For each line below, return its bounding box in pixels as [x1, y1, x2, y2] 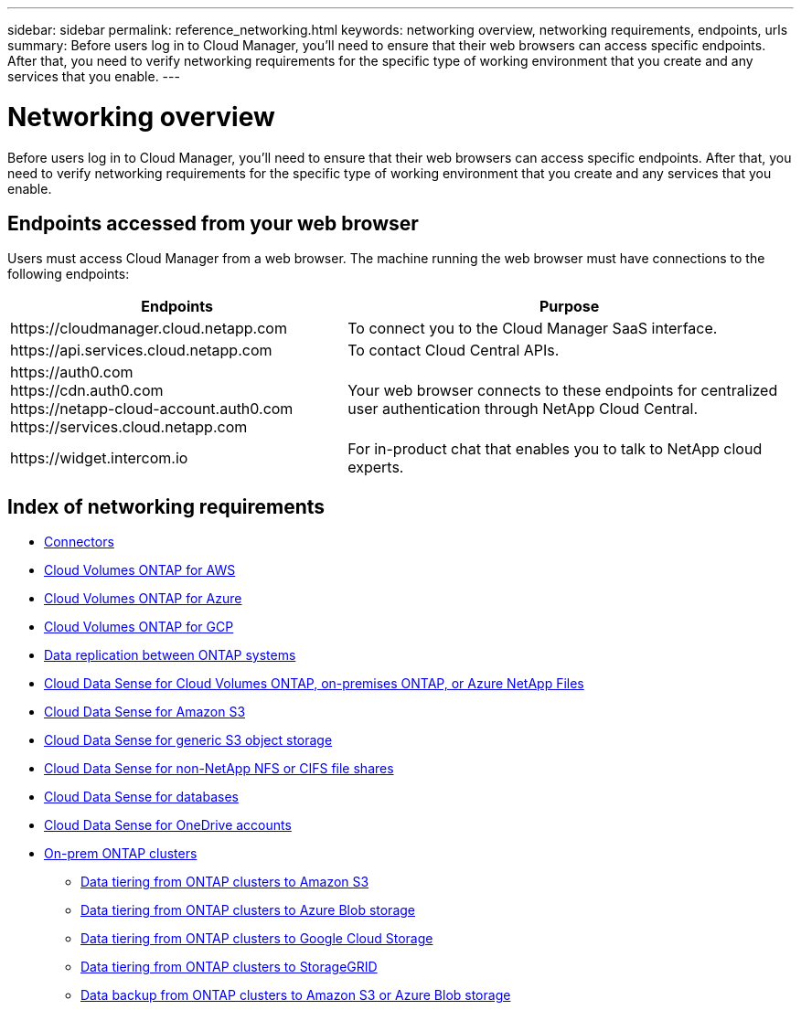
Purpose [539, 297, 600, 316]
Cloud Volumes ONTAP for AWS [44, 562, 236, 579]
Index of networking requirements [7, 494, 326, 518]
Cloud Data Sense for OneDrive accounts [44, 817, 292, 834]
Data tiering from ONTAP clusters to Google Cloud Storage [80, 930, 433, 947]
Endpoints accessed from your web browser [7, 211, 419, 235]
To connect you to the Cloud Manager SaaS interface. [347, 319, 718, 338]
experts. [347, 458, 404, 477]
